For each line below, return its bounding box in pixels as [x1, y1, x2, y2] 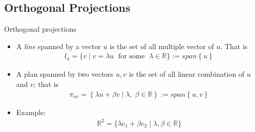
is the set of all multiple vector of [110, 40, 214, 51]
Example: [16, 106, 46, 117]
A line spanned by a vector [16, 40, 101, 51]
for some [118, 53, 145, 60]
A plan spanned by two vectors [16, 69, 114, 79]
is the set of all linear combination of [129, 69, 245, 79]
